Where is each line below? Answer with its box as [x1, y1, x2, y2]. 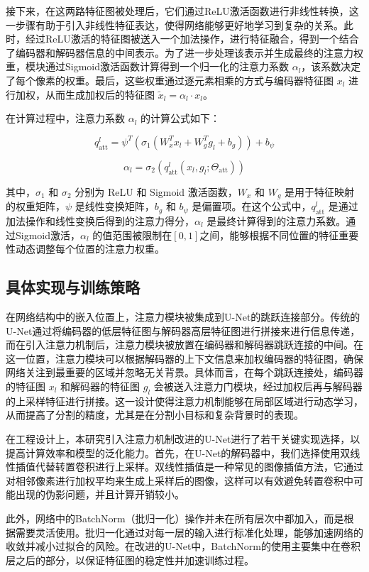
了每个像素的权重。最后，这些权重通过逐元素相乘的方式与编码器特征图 [6, 72, 334, 87]
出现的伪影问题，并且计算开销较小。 [15, 487, 184, 502]
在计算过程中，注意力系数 [6, 111, 125, 126]
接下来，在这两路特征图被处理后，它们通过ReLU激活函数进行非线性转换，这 [6, 4, 359, 18]
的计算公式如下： [141, 111, 221, 126]
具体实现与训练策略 [6, 276, 140, 298]
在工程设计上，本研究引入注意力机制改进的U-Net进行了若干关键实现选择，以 [6, 431, 360, 446]
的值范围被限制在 [92, 227, 172, 242]
